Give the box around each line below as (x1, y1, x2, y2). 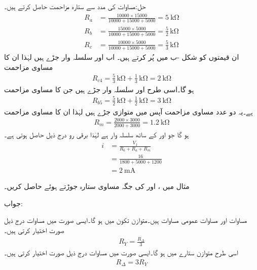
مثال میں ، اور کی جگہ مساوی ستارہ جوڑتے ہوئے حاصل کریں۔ (4, 181, 190, 191)
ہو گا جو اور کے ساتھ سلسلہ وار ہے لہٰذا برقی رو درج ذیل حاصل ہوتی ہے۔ (4, 129, 189, 139)
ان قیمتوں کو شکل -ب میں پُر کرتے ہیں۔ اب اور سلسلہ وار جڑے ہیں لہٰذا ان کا (4, 52, 239, 62)
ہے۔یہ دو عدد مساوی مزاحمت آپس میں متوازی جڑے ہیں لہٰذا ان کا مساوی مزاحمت (4, 106, 253, 117)
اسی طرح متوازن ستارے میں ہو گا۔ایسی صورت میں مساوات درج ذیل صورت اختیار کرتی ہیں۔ (4, 247, 238, 258)
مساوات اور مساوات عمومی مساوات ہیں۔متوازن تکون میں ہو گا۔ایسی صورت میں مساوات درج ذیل (4, 215, 247, 225)
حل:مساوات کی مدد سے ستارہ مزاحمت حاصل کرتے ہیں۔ (4, 1, 146, 11)
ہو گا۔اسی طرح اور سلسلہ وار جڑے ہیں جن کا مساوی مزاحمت (4, 84, 194, 94)
